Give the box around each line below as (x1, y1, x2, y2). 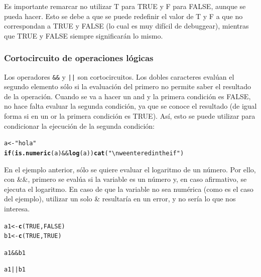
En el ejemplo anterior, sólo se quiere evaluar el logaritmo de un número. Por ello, (4, 164, 256, 174)
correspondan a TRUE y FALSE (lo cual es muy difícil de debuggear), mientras (4, 21, 249, 31)
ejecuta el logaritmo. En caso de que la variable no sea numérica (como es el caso (4, 183, 253, 194)
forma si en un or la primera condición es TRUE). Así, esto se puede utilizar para (4, 111, 255, 121)
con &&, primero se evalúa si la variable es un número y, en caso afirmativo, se (4, 174, 247, 184)
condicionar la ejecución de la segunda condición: (4, 120, 155, 131)
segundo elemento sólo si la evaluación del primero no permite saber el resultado (4, 81, 251, 92)
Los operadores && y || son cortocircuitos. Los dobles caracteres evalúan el (4, 71, 234, 82)
